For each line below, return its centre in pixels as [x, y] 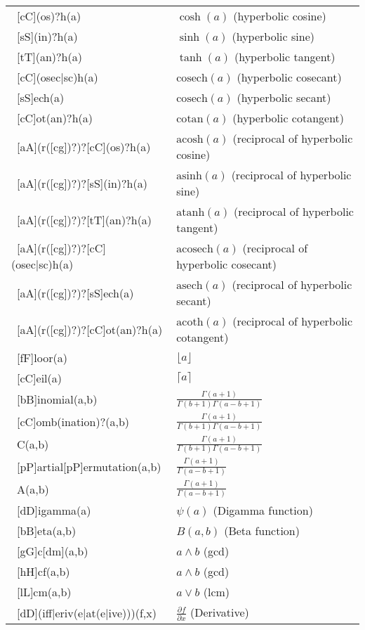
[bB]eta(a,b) [47, 531]
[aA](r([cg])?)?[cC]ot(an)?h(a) [90, 329]
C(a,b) [33, 444]
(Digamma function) [263, 510]
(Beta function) [262, 531]
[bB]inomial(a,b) [57, 399]
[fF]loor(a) [42, 358]
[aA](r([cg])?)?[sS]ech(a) [75, 292]
